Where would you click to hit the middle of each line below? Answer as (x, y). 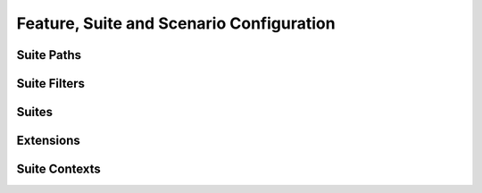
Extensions (48, 141)
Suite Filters (50, 84)
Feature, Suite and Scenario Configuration (176, 23)
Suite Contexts (59, 169)
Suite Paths (49, 55)
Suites (35, 112)
